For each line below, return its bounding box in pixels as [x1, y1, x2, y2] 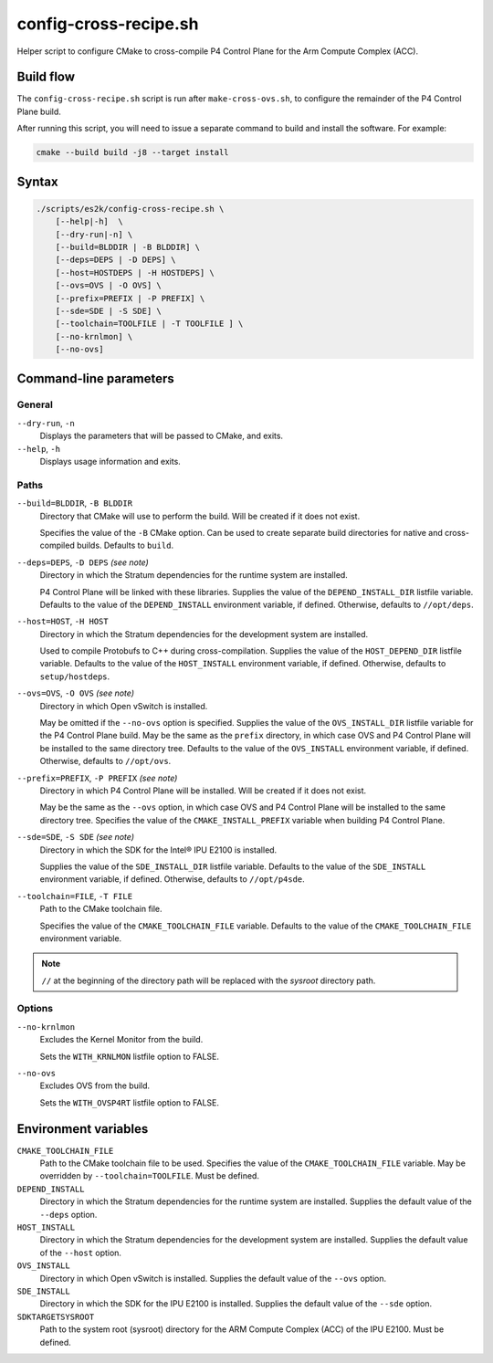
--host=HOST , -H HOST [16, 616, 109, 627]
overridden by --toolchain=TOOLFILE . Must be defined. [39, 1170, 260, 1181]
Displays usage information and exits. [39, 456, 182, 467]
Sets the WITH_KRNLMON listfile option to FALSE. [39, 1051, 219, 1062]
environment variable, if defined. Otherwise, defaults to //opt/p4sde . [39, 874, 305, 885]
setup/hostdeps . [39, 671, 110, 682]
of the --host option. [39, 1247, 122, 1258]
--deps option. [39, 1209, 98, 1220]
